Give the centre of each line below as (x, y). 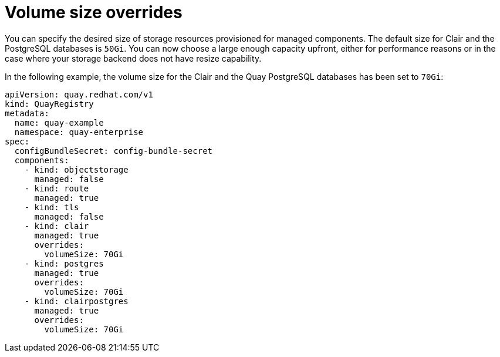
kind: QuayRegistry (49, 104)
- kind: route (57, 188)
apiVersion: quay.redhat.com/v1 (79, 94)
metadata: (27, 113)
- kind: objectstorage (76, 169)
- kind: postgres (64, 263)
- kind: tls (52, 207)
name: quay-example (59, 122)
